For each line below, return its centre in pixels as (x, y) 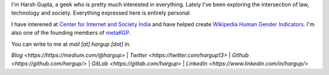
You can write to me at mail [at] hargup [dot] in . (71, 44)
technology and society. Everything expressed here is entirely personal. (101, 13)
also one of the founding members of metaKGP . (71, 33)
